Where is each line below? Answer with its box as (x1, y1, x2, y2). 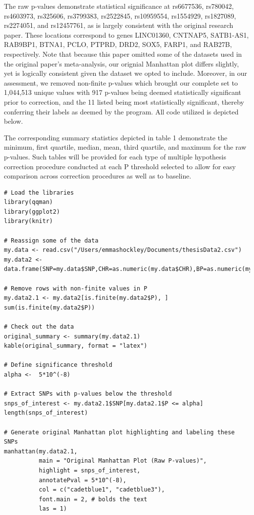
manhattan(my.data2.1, (4, 448, 78, 455)
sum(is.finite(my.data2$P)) (4, 304, 95, 311)
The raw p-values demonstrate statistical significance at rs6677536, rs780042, (4, 1, 234, 11)
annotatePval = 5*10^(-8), (39, 476, 127, 484)
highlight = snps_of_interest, (39, 467, 141, 474)
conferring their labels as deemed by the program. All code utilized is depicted (4, 106, 239, 116)
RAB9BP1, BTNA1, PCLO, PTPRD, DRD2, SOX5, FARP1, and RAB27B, (4, 39, 232, 49)
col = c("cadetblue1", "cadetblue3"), (39, 486, 165, 493)
